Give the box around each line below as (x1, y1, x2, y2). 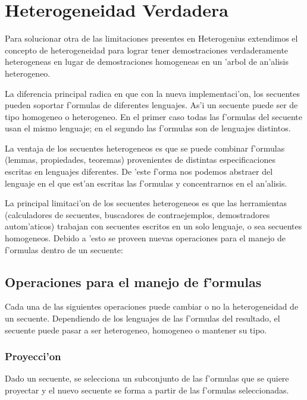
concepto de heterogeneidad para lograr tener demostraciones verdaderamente (5, 43, 289, 56)
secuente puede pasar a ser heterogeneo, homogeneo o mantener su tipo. (5, 323, 267, 336)
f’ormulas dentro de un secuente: (5, 243, 123, 256)
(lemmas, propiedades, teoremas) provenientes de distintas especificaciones (5, 153, 275, 166)
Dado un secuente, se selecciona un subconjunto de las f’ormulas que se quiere (5, 372, 289, 385)
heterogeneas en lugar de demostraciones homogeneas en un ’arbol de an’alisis (5, 55, 289, 68)
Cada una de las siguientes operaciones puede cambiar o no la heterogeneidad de (5, 300, 299, 313)
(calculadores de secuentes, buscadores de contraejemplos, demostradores (5, 208, 270, 221)
